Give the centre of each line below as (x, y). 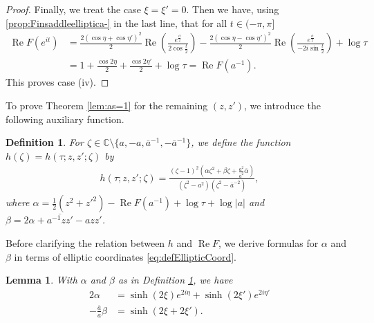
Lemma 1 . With (41, 280)
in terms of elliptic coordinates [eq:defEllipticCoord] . (125, 256)
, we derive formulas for (269, 242)
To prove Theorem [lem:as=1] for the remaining (107, 105)
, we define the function (241, 142)
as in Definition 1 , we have (175, 280)
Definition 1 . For (45, 142)
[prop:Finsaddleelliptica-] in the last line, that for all (116, 22)
